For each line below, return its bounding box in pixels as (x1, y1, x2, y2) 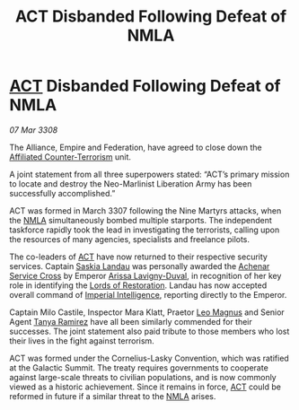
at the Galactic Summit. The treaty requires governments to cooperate (9, 362, 269, 373)
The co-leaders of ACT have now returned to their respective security (9, 251, 268, 262)
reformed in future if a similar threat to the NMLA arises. (9, 390, 216, 401)
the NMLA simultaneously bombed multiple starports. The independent (9, 214, 272, 225)
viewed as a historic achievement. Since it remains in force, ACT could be (9, 381, 281, 392)
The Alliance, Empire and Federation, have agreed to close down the (9, 142, 262, 153)
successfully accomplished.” (9, 188, 116, 198)
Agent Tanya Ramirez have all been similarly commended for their (9, 316, 253, 327)
